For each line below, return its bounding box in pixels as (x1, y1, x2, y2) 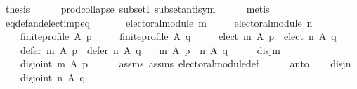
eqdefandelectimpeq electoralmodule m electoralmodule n (5, 15, 313, 29)
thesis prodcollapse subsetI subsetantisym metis (5, 1, 270, 15)
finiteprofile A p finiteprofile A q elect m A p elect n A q (20, 29, 337, 43)
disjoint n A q (20, 69, 85, 84)
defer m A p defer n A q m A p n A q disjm (20, 42, 281, 57)
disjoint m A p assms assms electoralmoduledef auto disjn (20, 56, 351, 71)
